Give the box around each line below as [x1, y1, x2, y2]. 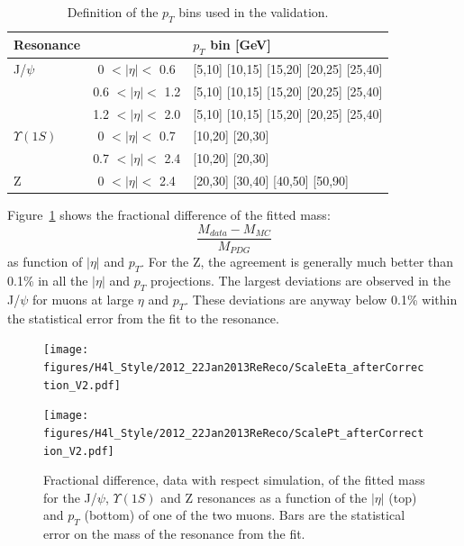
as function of [7, 252, 83, 271]
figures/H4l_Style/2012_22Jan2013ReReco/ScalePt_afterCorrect [43, 426, 424, 440]
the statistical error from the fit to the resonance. [7, 308, 279, 327]
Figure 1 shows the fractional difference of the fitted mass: [7, 205, 331, 224]
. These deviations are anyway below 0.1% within [185, 289, 458, 308]
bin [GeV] [210, 34, 271, 53]
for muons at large [32, 289, 134, 308]
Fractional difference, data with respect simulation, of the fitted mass [43, 470, 425, 489]
